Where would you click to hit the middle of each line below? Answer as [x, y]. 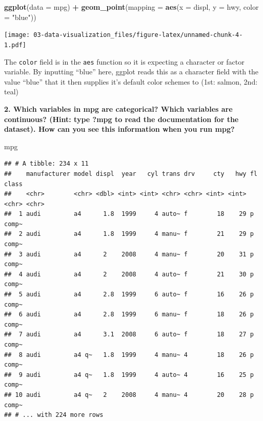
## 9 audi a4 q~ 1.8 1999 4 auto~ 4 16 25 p [129, 375]
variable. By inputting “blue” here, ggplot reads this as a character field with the [131, 72]
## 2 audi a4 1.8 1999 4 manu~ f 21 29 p [129, 234]
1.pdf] [15, 45]
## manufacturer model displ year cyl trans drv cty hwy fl [131, 174]
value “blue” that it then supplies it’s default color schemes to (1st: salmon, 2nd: [131, 81]
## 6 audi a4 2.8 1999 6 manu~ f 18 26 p [129, 315]
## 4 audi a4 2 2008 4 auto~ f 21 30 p [129, 274]
